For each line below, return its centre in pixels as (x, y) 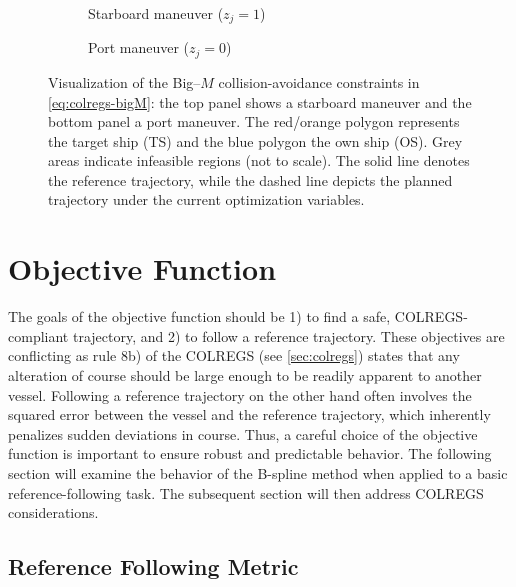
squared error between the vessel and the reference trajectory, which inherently (249, 414)
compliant (38, 335)
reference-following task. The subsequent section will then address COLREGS (246, 492)
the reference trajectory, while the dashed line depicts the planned (250, 179)
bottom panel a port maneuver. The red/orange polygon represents (254, 121)
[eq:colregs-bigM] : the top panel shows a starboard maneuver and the (260, 101)
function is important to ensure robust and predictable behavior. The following (250, 453)
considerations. (53, 512)
